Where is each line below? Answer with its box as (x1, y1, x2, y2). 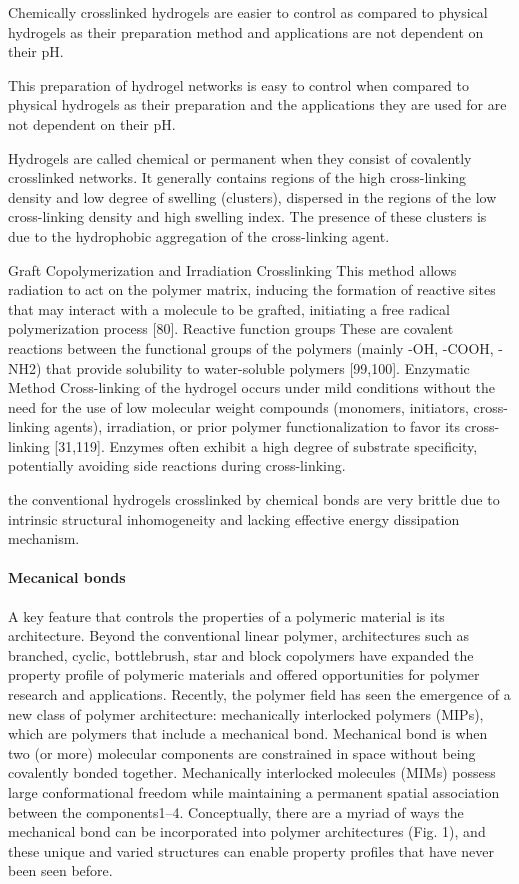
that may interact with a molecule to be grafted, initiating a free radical (8, 298, 450, 319)
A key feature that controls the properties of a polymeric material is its (8, 605, 445, 626)
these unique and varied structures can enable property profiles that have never (8, 840, 494, 861)
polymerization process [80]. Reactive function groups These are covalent (8, 318, 454, 339)
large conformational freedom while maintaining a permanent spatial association (8, 781, 500, 802)
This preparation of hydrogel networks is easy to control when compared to (8, 74, 469, 95)
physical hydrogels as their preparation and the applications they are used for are (8, 94, 507, 115)
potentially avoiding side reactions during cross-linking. (8, 455, 346, 476)
